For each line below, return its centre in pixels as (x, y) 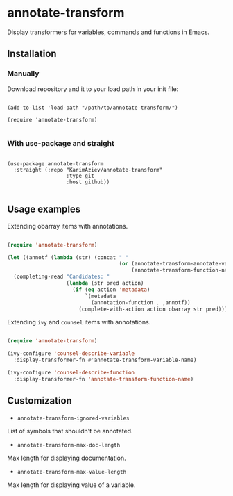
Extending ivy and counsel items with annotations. (79, 322)
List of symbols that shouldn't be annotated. (70, 431)
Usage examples (44, 209)
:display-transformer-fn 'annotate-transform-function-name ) (104, 379)
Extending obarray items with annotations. (68, 226)
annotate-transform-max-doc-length (69, 445)
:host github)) (88, 182)
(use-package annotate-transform (55, 164)
